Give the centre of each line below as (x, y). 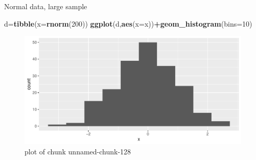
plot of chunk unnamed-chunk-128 (78, 151)
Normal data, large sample (46, 6)
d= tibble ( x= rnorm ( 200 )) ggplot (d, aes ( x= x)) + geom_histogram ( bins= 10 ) (128, 23)
